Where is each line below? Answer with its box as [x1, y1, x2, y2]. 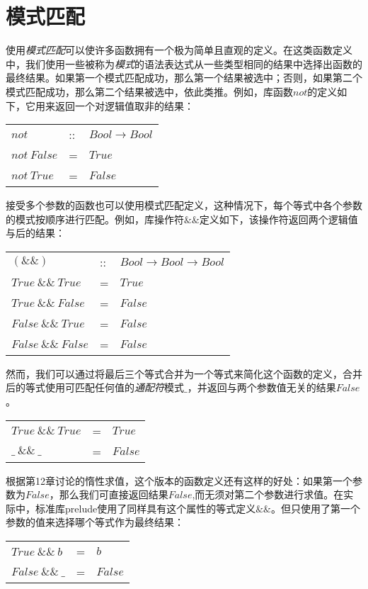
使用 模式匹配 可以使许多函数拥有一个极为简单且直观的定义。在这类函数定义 [6, 43, 352, 57]
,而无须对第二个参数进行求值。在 [192, 487, 344, 502]
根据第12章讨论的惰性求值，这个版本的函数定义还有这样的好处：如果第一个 [6, 473, 352, 488]
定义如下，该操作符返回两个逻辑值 [199, 211, 358, 226]
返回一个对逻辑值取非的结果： [54, 98, 194, 113]
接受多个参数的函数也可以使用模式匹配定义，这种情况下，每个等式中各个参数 [6, 198, 362, 213]
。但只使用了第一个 [270, 500, 360, 515]
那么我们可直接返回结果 [59, 487, 168, 502]
